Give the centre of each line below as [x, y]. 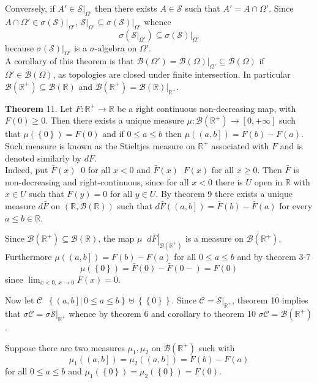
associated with [240, 145]
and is [291, 145]
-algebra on [116, 47]
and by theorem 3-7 [274, 256]
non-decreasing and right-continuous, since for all [97, 181]
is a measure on [214, 238]
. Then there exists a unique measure [115, 120]
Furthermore [28, 256]
